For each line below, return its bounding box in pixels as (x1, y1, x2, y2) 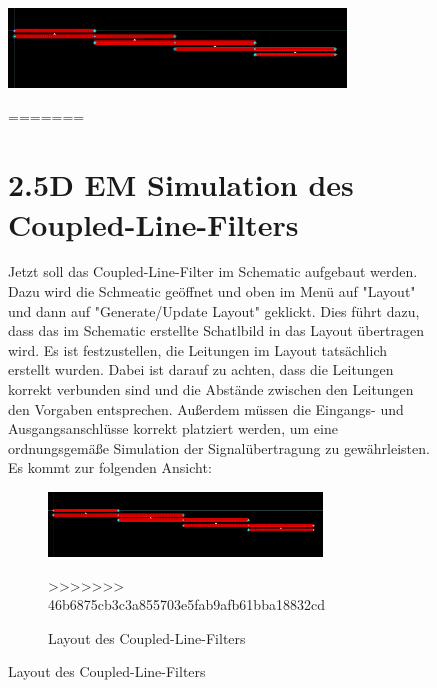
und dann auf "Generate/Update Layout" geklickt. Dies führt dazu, (8, 300, 420, 321)
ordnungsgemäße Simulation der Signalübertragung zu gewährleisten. (8, 437, 430, 458)
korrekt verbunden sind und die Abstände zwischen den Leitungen (8, 379, 414, 400)
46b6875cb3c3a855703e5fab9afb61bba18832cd (48, 594, 325, 615)
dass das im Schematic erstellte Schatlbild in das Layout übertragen (8, 320, 425, 341)
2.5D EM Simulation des (8, 164, 354, 205)
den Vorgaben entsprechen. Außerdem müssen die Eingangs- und (8, 398, 404, 419)
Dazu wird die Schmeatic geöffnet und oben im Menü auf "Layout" (8, 281, 416, 302)
